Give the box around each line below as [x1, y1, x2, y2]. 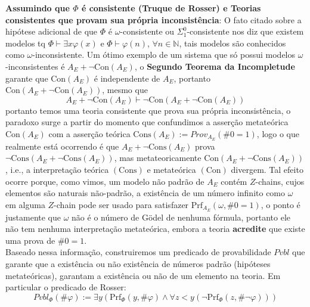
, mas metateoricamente [114, 151, 201, 164]
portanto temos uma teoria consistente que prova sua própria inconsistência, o [5, 104, 291, 116]
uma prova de [5, 234, 55, 246]
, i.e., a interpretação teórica [5, 163, 109, 175]
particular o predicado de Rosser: [5, 281, 126, 293]
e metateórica [147, 163, 196, 175]
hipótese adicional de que [5, 25, 98, 38]
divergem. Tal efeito [231, 163, 303, 175]
